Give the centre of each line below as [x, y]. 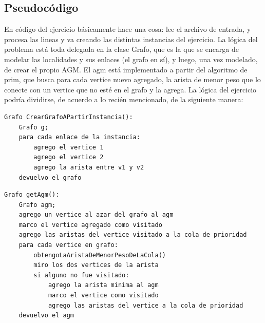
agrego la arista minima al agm [103, 285]
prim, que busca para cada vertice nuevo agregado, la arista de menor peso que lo [132, 79]
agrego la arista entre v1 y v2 [89, 167]
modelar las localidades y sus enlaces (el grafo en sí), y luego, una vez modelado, [131, 59]
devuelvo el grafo [50, 177]
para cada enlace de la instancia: [79, 137]
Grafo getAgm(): [32, 195]
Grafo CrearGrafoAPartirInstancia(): [69, 117]
